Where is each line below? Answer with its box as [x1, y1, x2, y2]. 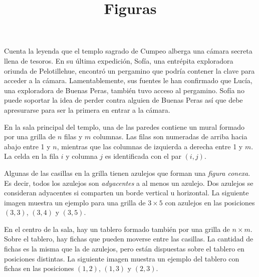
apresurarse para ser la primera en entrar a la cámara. [4, 104, 170, 115]
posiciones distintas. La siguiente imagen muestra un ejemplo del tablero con [4, 253, 239, 263]
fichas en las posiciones [4, 263, 74, 273]
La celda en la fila [4, 151, 59, 161]
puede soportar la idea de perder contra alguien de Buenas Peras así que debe [4, 95, 243, 105]
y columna [66, 151, 98, 161]
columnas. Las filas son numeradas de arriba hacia [93, 131, 247, 142]
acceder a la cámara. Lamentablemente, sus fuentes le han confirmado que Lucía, [4, 75, 252, 86]
